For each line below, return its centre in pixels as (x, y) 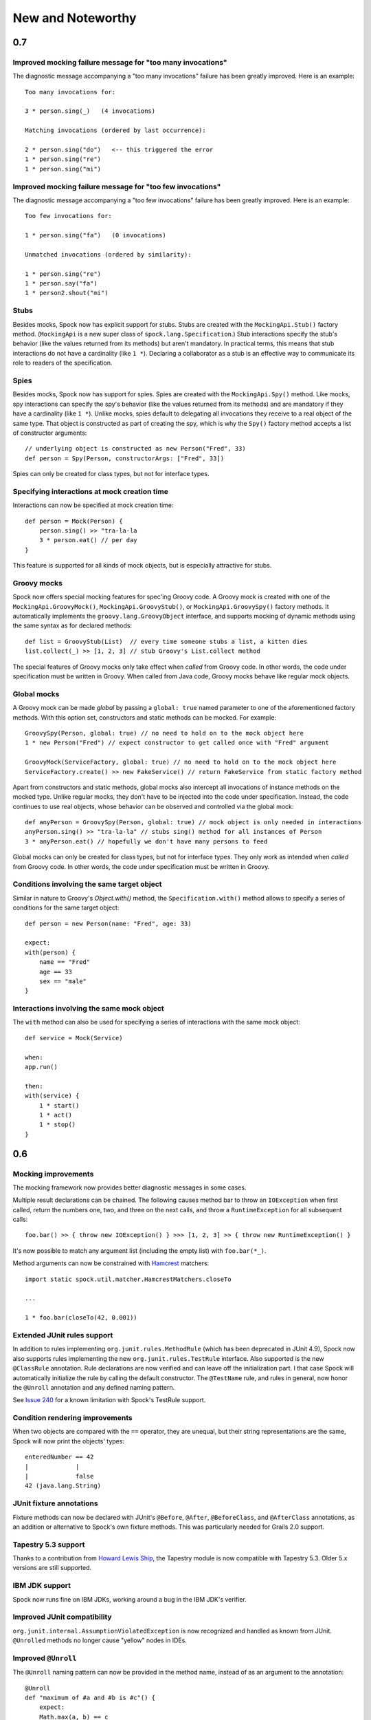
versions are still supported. (52, 1568)
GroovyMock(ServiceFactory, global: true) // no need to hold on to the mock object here (181, 762)
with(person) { (50, 952)
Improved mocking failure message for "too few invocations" (117, 186)
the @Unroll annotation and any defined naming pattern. (94, 1387)
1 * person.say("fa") (61, 283)
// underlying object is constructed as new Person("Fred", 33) (136, 449)
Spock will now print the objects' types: (69, 1441)
